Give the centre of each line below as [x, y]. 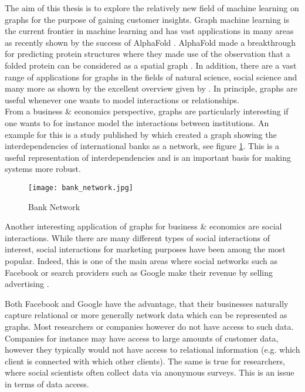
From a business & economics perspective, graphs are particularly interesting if [147, 111]
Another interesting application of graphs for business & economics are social [143, 226]
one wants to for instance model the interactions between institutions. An [137, 122]
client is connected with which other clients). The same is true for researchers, [145, 361]
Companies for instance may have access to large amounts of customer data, [142, 338]
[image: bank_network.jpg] [81, 187]
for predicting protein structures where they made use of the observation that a [148, 54]
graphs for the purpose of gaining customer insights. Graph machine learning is [147, 19]
